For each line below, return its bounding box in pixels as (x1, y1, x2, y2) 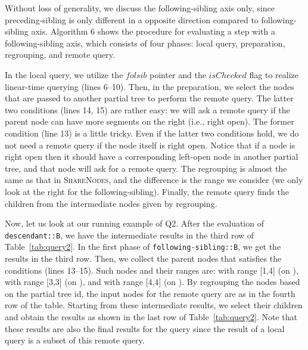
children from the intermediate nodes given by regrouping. (5, 197, 217, 209)
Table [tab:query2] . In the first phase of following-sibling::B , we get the (5, 240, 281, 253)
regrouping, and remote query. (5, 48, 115, 61)
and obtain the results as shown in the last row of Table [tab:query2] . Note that (5, 310, 297, 323)
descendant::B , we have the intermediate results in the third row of (5, 228, 254, 241)
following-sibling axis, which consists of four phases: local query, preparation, (5, 36, 285, 49)
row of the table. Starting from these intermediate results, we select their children (5, 299, 303, 311)
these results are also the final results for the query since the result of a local (5, 322, 285, 334)
